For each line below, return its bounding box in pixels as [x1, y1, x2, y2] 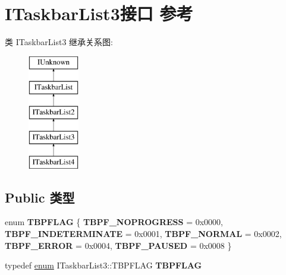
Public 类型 [5, 188, 75, 206]
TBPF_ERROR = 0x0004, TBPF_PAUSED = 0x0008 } [5, 239, 232, 251]
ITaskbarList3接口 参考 [5, 1, 193, 26]
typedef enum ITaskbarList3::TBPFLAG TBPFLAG [5, 259, 202, 271]
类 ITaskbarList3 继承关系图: [5, 36, 113, 48]
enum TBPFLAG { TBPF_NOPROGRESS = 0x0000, [5, 216, 224, 228]
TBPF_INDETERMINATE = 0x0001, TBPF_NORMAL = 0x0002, [5, 227, 282, 240]
